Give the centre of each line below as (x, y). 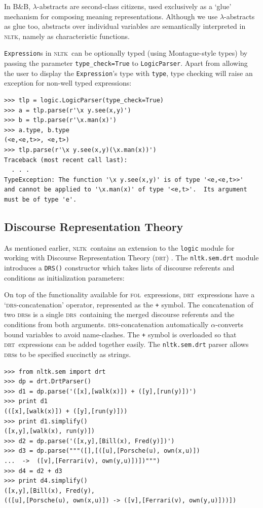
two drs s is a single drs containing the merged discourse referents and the (119, 314)
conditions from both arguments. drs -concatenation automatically (106, 324)
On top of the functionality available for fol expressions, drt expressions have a (129, 295)
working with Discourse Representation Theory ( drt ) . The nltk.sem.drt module (131, 258)
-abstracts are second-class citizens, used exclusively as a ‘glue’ (134, 6)
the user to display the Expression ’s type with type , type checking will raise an (128, 73)
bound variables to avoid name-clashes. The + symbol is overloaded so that (120, 334)
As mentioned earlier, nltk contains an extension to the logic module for (119, 247)
